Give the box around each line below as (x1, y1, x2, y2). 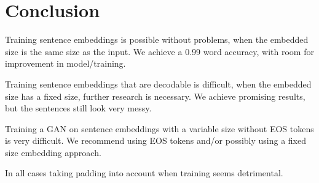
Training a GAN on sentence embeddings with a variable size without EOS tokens (5, 122, 314, 135)
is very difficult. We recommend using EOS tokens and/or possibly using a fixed (5, 134, 307, 147)
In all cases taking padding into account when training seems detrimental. (5, 166, 283, 179)
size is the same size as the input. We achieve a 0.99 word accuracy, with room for (5, 45, 314, 58)
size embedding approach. (5, 146, 101, 159)
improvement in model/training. (5, 57, 126, 70)
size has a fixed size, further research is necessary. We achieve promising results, (5, 89, 305, 102)
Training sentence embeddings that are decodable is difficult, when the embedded (5, 77, 312, 90)
